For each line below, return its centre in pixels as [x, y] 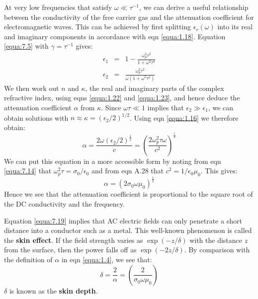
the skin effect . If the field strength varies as [74, 240]
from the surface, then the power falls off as [70, 250]
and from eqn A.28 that [128, 171]
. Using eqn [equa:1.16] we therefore [184, 117]
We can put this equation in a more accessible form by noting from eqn [113, 161]
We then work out [32, 88]
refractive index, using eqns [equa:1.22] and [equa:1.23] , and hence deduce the [122, 98]
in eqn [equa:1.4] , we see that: [107, 259]
